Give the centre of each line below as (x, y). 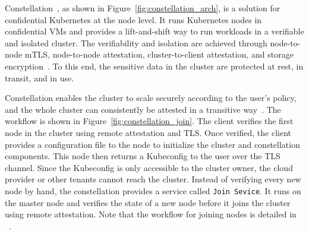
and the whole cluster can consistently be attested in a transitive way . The (143, 109)
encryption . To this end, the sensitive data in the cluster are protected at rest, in (154, 66)
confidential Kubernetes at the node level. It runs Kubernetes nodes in (133, 19)
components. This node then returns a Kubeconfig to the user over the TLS (143, 156)
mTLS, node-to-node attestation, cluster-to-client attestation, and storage (159, 54)
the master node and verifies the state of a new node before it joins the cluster (148, 202)
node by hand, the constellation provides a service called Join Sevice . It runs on (153, 190)
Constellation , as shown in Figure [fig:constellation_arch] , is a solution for (143, 8)
